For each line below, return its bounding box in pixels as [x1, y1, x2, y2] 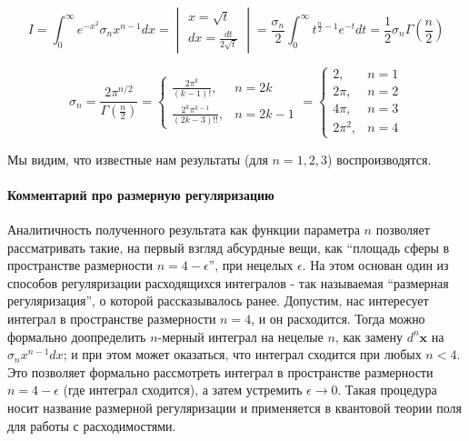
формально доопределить [7, 326, 146, 346]
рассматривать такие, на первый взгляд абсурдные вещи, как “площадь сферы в [7, 237, 450, 256]
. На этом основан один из [302, 256, 449, 275]
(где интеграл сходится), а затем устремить [63, 380, 303, 399]
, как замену [334, 326, 403, 346]
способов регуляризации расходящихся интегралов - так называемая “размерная [7, 273, 449, 292]
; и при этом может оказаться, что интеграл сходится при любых [63, 345, 422, 364]
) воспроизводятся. [327, 149, 432, 168]
